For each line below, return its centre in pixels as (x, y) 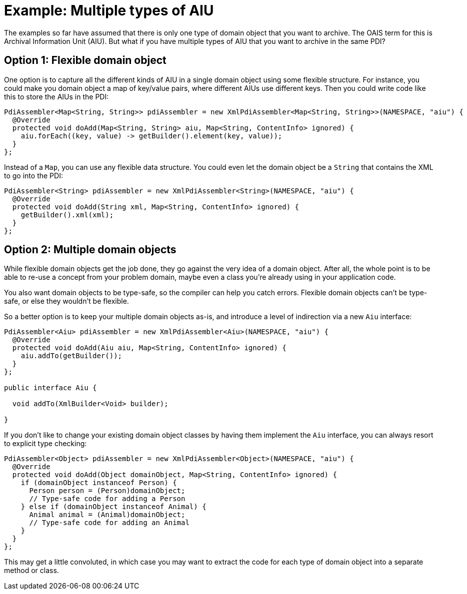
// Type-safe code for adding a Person (107, 499)
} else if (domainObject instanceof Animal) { (113, 507)
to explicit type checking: (45, 444)
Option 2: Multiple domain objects (90, 250)
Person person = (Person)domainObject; (107, 491)
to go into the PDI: (33, 175)
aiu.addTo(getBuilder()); (71, 356)
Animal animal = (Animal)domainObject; (107, 515)
